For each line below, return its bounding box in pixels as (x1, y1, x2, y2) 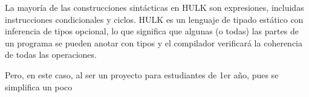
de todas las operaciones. (5, 48, 97, 61)
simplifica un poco (5, 80, 73, 93)
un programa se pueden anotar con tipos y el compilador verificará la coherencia (5, 36, 302, 49)
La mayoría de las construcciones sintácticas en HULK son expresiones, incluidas (5, 1, 304, 13)
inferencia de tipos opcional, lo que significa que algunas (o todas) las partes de (5, 25, 299, 37)
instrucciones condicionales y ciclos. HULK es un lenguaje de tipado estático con (5, 13, 304, 25)
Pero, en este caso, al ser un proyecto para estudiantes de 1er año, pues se (5, 68, 279, 81)
